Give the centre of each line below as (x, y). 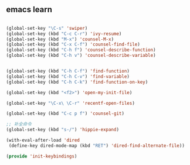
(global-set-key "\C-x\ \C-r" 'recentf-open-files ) (70, 103)
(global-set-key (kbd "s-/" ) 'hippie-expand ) (62, 130)
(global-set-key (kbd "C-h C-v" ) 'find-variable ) (68, 76)
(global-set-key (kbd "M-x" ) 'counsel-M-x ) (60, 39)
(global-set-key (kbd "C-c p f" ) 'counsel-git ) (65, 114)
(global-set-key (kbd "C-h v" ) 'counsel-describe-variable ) (81, 56)
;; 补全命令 (19, 124)
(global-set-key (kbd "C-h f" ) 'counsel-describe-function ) (81, 50)
